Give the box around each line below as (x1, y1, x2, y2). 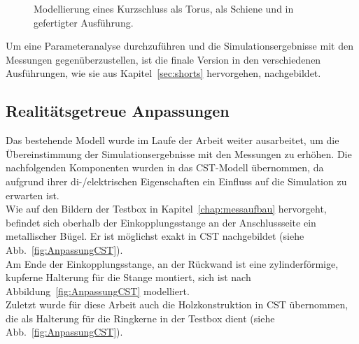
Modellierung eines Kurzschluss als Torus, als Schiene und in (34, 1, 294, 15)
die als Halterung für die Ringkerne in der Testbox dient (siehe (6, 310, 275, 325)
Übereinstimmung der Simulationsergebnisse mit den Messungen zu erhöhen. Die (6, 146, 352, 161)
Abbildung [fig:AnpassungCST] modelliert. (6, 283, 190, 298)
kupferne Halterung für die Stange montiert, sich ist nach (6, 270, 251, 285)
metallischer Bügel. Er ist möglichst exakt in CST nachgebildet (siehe (6, 229, 304, 243)
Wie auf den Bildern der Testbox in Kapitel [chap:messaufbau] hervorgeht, (6, 201, 327, 216)
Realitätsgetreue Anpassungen (6, 100, 230, 122)
